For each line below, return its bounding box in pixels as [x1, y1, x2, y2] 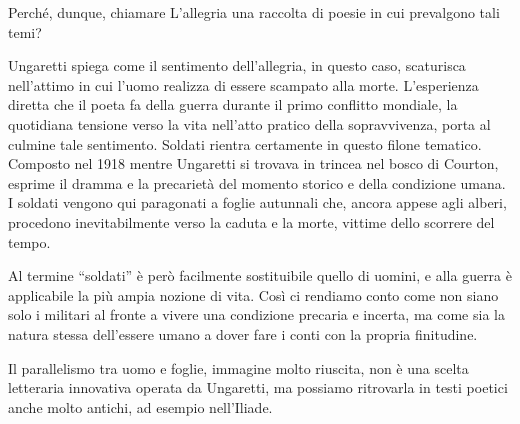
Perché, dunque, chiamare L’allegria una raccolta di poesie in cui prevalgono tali [8, 2, 500, 22]
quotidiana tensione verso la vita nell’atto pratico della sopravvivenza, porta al [8, 113, 491, 134]
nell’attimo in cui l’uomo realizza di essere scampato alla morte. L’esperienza [8, 74, 479, 95]
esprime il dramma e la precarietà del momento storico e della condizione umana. [8, 172, 506, 193]
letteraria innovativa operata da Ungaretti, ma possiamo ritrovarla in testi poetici [8, 377, 508, 398]
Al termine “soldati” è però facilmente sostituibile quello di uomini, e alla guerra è [8, 265, 512, 286]
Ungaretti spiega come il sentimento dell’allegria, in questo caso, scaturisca [8, 55, 466, 76]
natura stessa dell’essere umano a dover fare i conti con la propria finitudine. [8, 323, 478, 344]
